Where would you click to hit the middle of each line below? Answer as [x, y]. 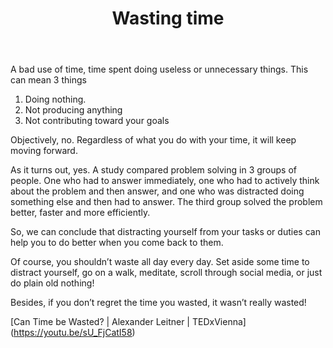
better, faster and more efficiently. [80, 213]
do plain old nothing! [52, 283]
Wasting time [168, 18]
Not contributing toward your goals [97, 121]
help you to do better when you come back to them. [117, 243]
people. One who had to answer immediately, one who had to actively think [165, 181]
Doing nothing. [55, 99]
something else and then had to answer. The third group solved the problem [166, 202]
